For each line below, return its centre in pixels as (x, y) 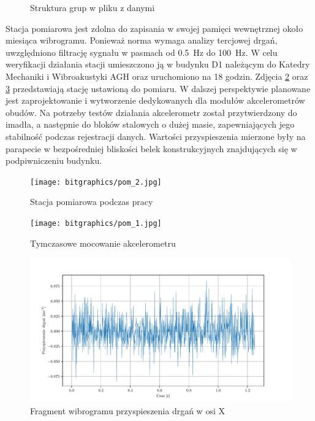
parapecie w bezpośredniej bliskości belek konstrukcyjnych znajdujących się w (151, 148)
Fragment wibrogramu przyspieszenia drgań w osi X (127, 411)
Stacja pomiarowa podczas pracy (92, 202)
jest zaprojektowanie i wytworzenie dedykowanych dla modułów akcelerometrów (155, 100)
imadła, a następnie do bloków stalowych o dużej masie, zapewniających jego (150, 124)
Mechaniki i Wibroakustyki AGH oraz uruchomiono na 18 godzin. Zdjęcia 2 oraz (157, 76)
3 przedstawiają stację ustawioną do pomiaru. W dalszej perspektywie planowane (158, 88)
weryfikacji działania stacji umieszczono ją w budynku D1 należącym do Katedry (158, 64)
